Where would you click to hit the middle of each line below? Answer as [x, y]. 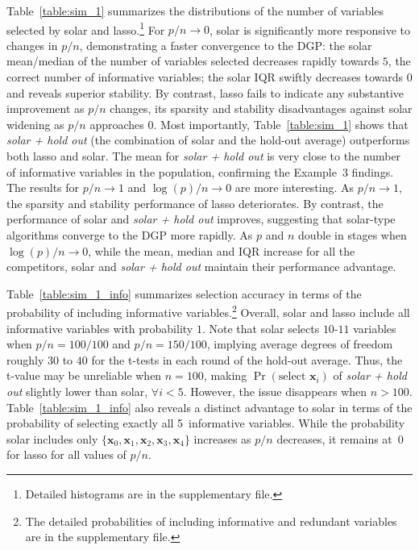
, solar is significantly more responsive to [310, 29]
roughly [25, 359]
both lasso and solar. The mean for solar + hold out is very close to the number [204, 156]
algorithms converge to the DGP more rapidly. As [130, 234]
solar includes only [52, 438]
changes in [32, 45]
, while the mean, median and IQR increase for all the [222, 250]
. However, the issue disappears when [275, 391]
